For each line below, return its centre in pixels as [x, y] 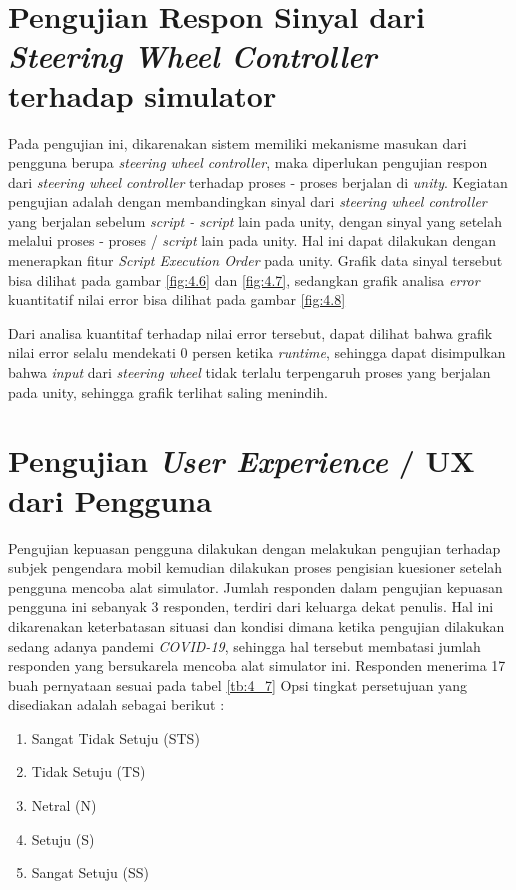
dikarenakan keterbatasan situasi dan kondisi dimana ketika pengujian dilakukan [256, 625]
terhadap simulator [142, 94]
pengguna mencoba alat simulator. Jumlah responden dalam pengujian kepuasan [255, 586]
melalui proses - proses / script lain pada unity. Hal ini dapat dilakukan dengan [252, 240]
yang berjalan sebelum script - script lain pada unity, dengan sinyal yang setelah [255, 220]
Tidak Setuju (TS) [88, 771]
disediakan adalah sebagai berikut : [116, 704]
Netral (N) [64, 805]
